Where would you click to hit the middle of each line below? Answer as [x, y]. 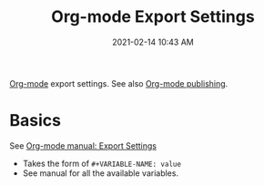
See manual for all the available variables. [101, 173]
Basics [36, 121]
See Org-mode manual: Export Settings [83, 145]
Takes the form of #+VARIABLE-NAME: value [102, 163]
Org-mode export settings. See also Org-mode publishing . [119, 83]
